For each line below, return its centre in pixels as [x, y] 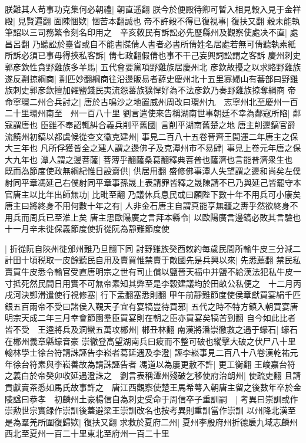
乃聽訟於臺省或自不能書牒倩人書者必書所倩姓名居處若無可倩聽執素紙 [164, 43]
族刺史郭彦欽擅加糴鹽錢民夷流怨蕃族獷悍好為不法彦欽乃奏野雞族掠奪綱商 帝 [150, 90]
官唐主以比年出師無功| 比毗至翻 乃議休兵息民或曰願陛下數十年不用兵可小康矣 [153, 194]
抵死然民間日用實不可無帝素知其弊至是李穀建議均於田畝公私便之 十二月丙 [157, 283]
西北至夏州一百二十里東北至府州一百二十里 [87, 433]
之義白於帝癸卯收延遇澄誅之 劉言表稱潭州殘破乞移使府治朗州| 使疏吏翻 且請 [153, 375]
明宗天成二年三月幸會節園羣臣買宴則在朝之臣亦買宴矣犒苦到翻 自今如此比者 [150, 318]
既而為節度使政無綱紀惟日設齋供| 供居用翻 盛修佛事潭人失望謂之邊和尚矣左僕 [153, 171]
